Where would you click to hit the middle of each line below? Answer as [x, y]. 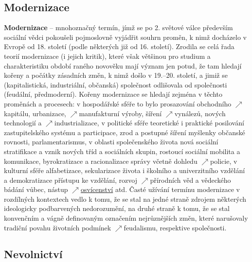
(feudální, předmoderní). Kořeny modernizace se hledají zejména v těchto [113, 94]
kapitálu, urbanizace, [35, 113]
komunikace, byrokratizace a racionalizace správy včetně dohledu [101, 161]
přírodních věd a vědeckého [190, 180]
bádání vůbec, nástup [36, 189]
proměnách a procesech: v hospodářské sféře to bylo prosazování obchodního [118, 103]
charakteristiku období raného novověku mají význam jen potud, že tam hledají [123, 65]
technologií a [23, 123]
